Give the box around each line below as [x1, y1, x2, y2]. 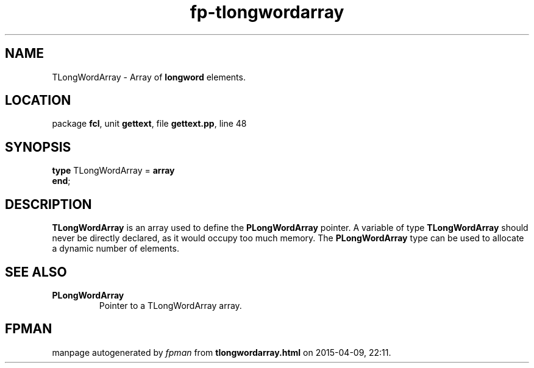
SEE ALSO [5, 264, 67, 280]
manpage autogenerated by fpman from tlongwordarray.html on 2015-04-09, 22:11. [52, 347, 391, 358]
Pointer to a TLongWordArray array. [99, 300, 242, 311]
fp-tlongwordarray [190, 2, 344, 23]
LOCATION [5, 93, 71, 108]
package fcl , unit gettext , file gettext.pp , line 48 [52, 118, 247, 129]
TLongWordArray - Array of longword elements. [52, 71, 246, 82]
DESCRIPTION [5, 196, 92, 212]
